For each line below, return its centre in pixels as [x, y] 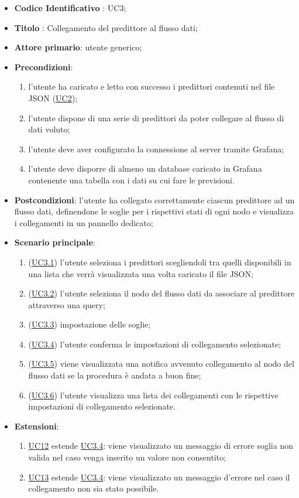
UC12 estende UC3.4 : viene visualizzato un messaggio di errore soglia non [161, 446]
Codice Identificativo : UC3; [70, 8]
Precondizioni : [44, 66]
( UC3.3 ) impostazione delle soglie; [90, 324]
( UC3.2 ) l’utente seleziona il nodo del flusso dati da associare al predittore [161, 293]
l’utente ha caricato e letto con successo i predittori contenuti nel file [152, 86]
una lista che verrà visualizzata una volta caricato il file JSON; [141, 273]
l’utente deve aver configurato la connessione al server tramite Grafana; [156, 149]
